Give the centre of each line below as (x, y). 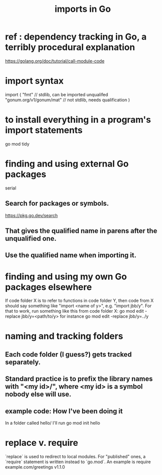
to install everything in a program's (78, 120)
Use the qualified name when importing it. (71, 255)
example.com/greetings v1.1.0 (35, 467)
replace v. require (42, 443)
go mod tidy (17, 144)
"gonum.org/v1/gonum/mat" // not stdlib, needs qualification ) (67, 100)
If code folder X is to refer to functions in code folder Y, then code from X (80, 301)
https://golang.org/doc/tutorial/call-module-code (55, 61)
